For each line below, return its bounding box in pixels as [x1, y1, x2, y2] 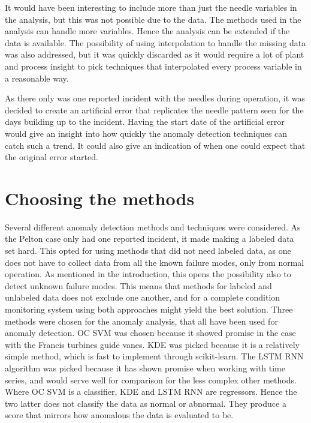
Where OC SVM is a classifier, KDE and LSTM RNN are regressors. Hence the [5, 385, 297, 398]
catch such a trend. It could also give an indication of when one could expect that [5, 139, 306, 151]
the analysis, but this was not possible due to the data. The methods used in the [5, 13, 301, 25]
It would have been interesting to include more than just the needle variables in [5, 1, 297, 13]
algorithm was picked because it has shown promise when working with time [5, 361, 285, 374]
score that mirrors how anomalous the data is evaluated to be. [5, 409, 234, 421]
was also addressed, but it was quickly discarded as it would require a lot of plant [5, 48, 304, 61]
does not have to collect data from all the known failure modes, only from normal [5, 256, 304, 268]
